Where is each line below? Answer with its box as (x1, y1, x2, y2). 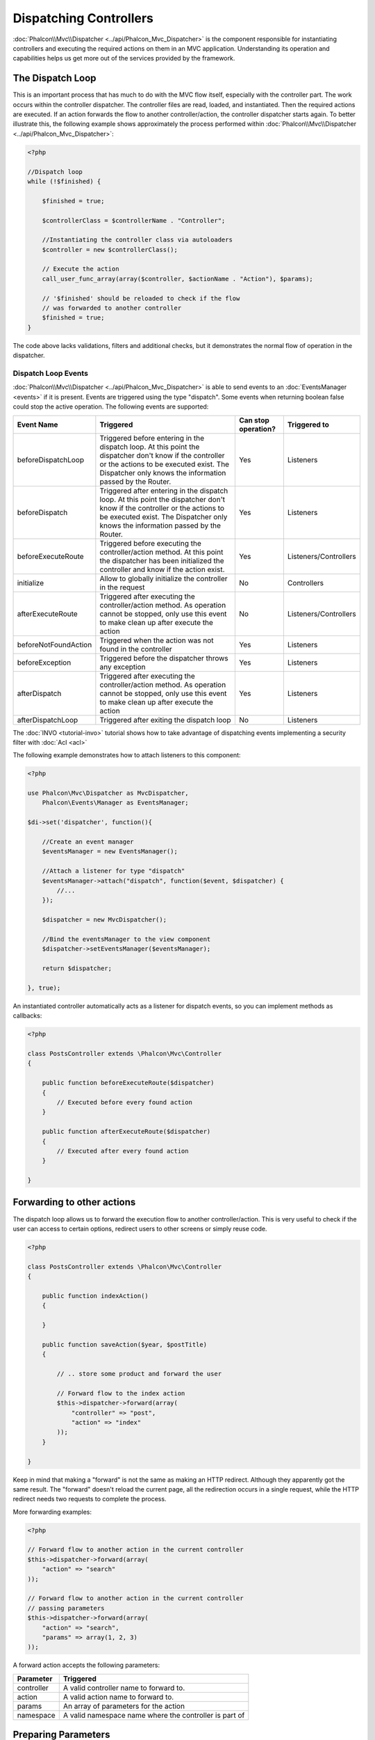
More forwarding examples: (12, 1508, 92, 1516)
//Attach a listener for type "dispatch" (42, 867, 185, 875)
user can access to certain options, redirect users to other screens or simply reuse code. (12, 1224, 267, 1233)
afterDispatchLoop (17, 715, 78, 725)
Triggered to (287, 420, 330, 429)
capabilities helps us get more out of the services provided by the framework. (12, 54, 235, 63)
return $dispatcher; (42, 965, 112, 972)
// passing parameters (27, 1604, 105, 1612)
